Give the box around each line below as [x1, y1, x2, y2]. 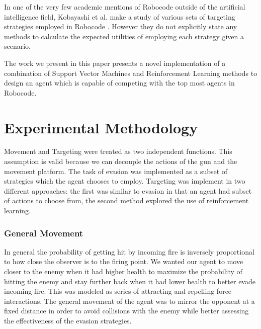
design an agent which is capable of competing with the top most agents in [4, 77, 235, 88]
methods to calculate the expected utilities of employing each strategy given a [4, 31, 244, 41]
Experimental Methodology [4, 117, 198, 137]
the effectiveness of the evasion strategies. [4, 315, 132, 325]
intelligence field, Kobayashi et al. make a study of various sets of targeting [4, 11, 235, 22]
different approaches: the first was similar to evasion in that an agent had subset [4, 185, 252, 196]
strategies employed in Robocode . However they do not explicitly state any [4, 21, 237, 32]
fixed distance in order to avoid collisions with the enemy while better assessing [4, 305, 249, 316]
